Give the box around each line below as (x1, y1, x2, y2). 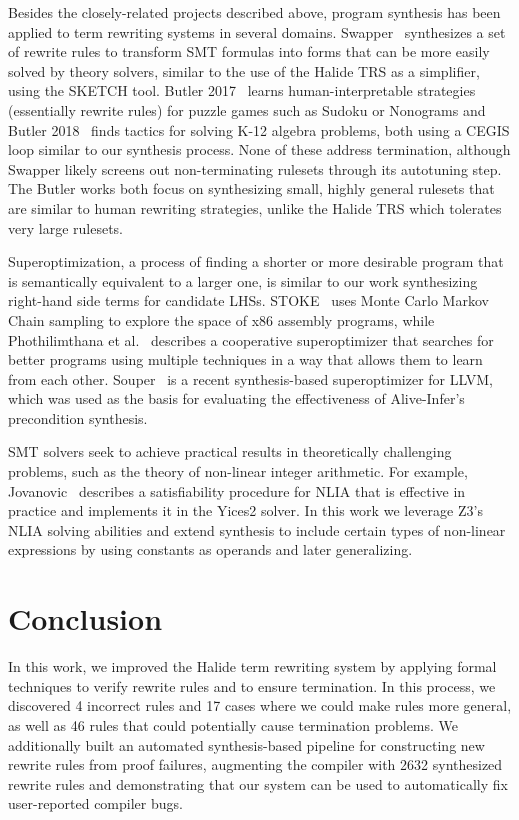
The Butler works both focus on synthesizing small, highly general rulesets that (8, 178, 495, 199)
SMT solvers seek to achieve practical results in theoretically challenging (8, 441, 452, 462)
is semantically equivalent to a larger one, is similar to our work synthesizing (8, 270, 478, 291)
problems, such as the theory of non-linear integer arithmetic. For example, (8, 461, 468, 482)
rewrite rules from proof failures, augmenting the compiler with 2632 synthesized (8, 754, 503, 775)
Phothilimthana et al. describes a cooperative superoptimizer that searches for (8, 329, 494, 350)
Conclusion (8, 598, 163, 639)
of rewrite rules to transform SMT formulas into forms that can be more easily (8, 41, 490, 62)
